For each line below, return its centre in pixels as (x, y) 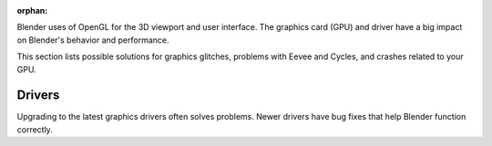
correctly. (35, 129)
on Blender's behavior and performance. (93, 40)
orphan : (32, 10)
